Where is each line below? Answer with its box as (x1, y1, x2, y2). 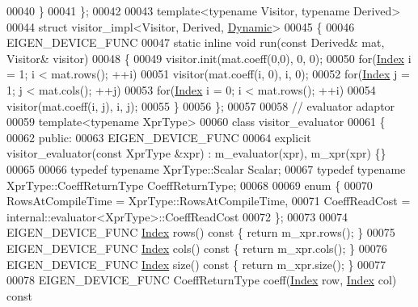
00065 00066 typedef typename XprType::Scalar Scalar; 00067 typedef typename (6, 160, 406, 177)
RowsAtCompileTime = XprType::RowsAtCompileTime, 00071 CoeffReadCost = (6, 192, 411, 209)
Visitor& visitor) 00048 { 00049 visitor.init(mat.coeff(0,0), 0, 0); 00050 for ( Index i (6, 49, 412, 66)
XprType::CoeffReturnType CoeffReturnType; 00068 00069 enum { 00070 (6, 176, 373, 193)
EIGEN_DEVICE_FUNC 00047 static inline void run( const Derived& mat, (6, 34, 385, 51)
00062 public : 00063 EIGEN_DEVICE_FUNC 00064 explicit (6, 128, 311, 145)
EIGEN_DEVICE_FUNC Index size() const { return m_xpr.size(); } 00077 (6, 255, 386, 272)
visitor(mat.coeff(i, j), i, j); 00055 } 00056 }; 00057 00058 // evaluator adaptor (6, 97, 395, 114)
